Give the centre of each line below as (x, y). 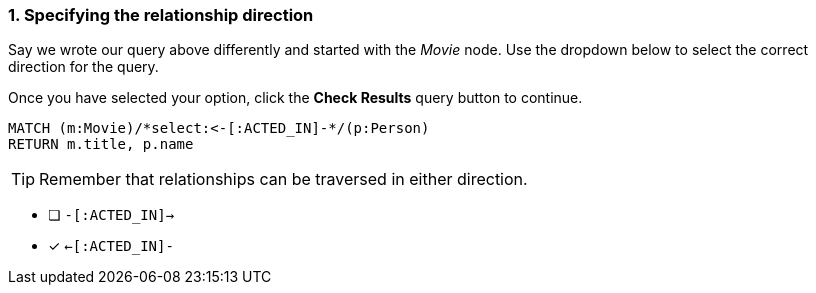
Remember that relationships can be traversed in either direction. (283, 179)
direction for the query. (83, 67)
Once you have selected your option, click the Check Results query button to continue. (295, 98)
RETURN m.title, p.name (101, 144)
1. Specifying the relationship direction (161, 15)
